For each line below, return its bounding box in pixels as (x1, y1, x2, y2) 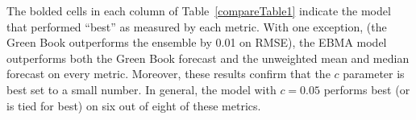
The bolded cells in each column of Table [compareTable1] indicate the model (6, 2, 391, 19)
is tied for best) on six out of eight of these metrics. (6, 97, 261, 114)
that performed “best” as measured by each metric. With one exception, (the (6, 18, 387, 35)
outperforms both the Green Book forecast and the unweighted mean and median (6, 49, 410, 66)
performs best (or (323, 81, 410, 97)
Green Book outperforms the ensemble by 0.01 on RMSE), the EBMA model (6, 34, 387, 51)
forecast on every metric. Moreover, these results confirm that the (6, 65, 331, 82)
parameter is (343, 65, 405, 82)
